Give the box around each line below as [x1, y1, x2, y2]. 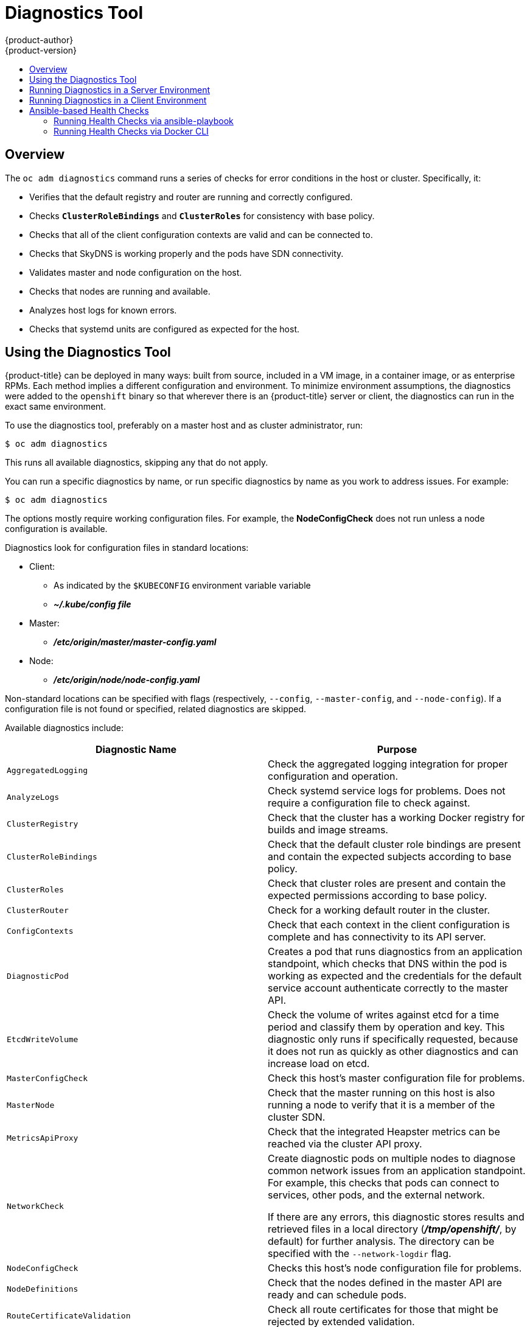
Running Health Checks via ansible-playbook [54, 115, 234, 126]
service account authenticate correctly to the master [268, 982, 509, 995]
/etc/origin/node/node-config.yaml [54, 674, 200, 685]
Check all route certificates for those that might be [268, 1303, 498, 1316]
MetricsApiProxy [7, 1133, 78, 1143]
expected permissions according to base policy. [268, 889, 487, 902]
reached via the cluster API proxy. [268, 1138, 422, 1150]
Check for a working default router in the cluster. [268, 904, 490, 917]
